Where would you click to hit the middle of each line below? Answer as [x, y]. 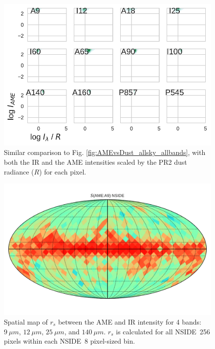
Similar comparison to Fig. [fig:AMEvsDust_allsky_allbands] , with [105, 152]
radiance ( [19, 171]
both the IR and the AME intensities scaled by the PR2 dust [96, 162]
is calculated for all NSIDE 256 [163, 331]
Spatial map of [26, 321]
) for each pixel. [63, 171]
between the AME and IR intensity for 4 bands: [129, 321]
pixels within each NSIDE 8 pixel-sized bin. [70, 341]
